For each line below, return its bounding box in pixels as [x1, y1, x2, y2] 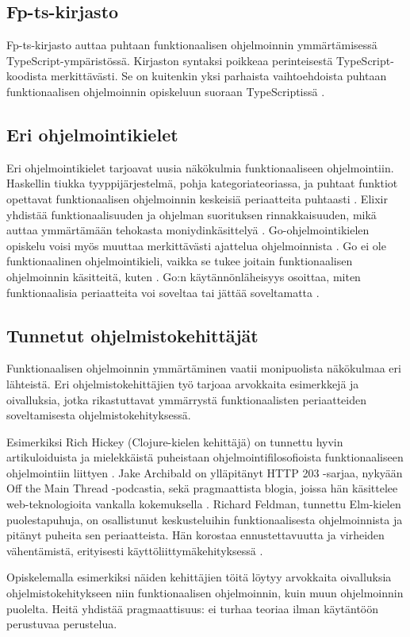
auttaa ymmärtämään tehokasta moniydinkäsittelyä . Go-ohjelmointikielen [6, 222, 370, 238]
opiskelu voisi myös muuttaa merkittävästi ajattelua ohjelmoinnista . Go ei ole [6, 237, 386, 253]
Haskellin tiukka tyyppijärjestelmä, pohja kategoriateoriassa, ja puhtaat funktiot [6, 175, 398, 191]
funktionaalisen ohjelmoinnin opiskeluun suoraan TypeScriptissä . [6, 83, 325, 99]
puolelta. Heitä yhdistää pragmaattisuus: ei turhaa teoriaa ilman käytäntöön [6, 600, 379, 616]
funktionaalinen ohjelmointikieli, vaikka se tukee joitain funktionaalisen [6, 253, 353, 269]
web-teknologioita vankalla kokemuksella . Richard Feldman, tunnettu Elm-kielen [6, 496, 401, 512]
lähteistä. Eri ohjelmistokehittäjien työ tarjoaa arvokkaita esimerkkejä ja [6, 375, 359, 392]
